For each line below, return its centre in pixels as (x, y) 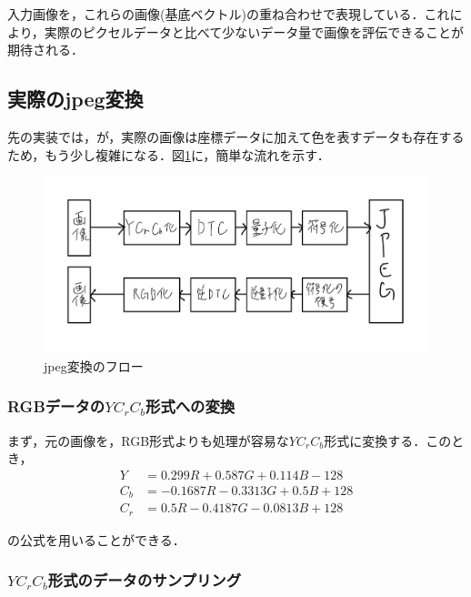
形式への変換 (190, 406)
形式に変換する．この (388, 440)
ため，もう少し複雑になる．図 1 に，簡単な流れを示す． (169, 154)
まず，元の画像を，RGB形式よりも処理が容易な (148, 440)
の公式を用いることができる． (96, 539)
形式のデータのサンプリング (145, 580)
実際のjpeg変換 (75, 99)
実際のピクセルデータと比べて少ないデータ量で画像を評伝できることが (254, 31)
